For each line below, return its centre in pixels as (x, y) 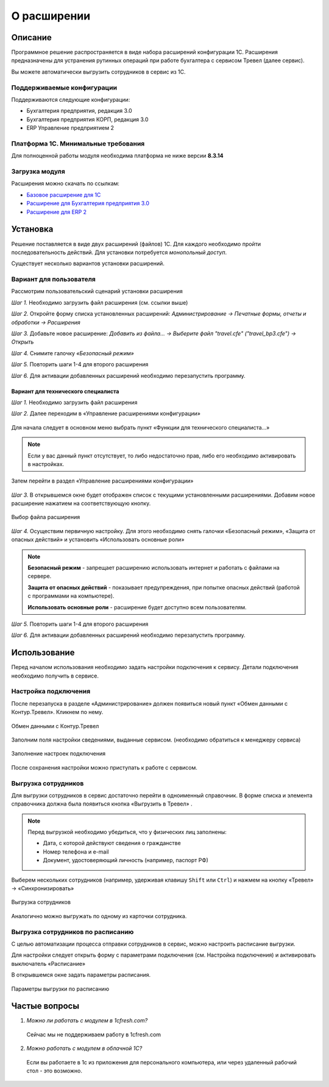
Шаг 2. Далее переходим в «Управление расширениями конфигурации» (106, 414)
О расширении (51, 16)
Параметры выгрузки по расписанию (60, 989)
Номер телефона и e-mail (76, 852)
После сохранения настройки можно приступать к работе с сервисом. (104, 767)
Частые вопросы (45, 1006)
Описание (31, 37)
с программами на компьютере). (71, 596)
